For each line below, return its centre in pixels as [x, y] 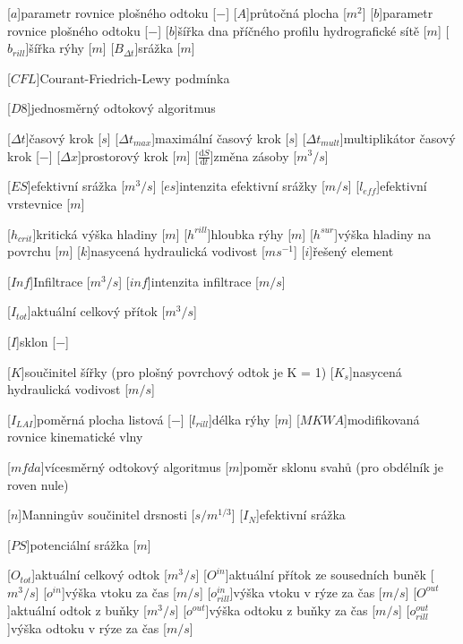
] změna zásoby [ [253, 155]
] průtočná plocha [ [296, 13]
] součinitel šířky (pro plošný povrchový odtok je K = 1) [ [177, 371]
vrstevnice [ [39, 203]
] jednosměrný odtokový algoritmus [121, 108]
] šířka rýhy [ [59, 48]
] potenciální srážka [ [81, 544]
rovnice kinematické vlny [75, 437]
